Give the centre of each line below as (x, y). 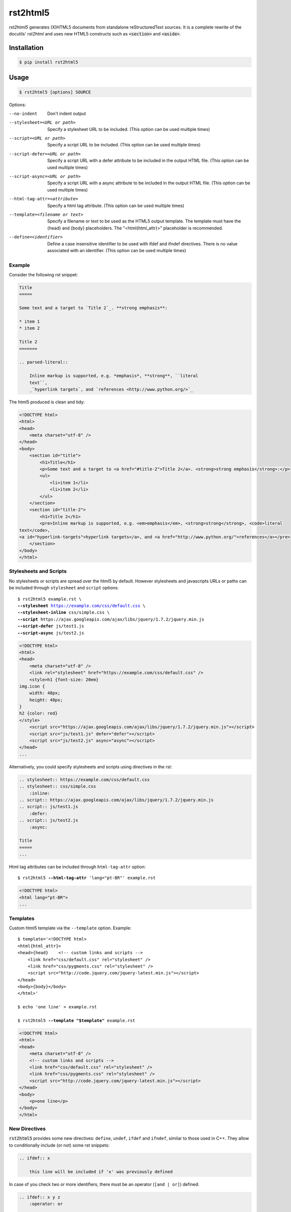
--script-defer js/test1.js (51, 626)
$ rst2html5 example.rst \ (50, 599)
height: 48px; (46, 700)
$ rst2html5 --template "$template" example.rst (76, 1021)
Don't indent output (67, 113)
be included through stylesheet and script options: (64, 588)
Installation (26, 48)
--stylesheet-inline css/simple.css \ (64, 613)
